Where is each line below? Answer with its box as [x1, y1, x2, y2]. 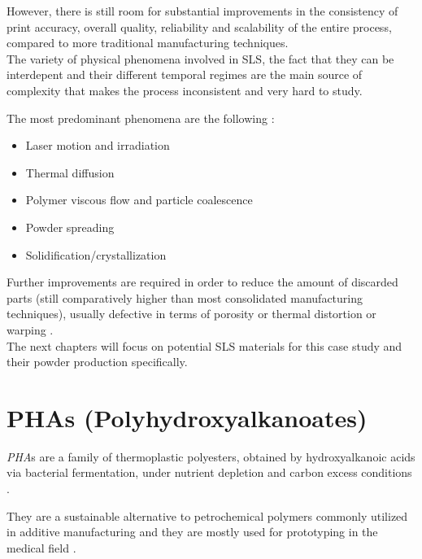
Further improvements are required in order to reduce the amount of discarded [7, 273, 398, 290]
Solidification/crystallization [25, 246, 167, 263]
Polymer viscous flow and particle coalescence [25, 191, 253, 208]
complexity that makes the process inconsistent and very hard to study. [7, 81, 363, 98]
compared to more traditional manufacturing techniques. [7, 34, 289, 51]
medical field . [7, 539, 76, 556]
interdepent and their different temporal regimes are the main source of [7, 66, 363, 83]
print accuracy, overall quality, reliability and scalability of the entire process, [7, 18, 392, 35]
